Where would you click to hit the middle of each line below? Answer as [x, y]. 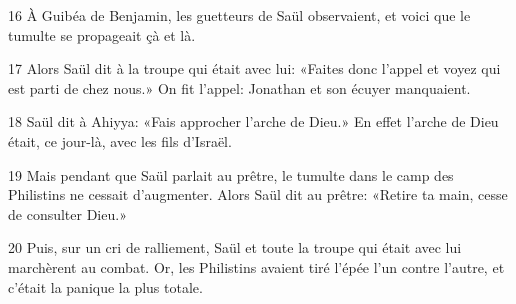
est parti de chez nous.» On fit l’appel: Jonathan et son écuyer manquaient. [239, 87]
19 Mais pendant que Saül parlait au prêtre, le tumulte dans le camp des [231, 174]
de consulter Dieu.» [67, 213]
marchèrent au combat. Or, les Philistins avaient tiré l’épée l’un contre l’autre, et [256, 266]
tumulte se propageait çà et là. [102, 34]
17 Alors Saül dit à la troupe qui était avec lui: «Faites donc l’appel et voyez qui [254, 68]
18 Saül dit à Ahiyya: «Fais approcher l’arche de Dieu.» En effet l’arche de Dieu [253, 121]
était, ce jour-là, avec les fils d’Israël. [120, 140]
